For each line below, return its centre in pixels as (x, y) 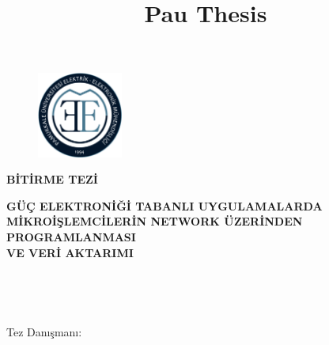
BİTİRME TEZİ (52, 179)
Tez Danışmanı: (44, 332)
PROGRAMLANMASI (71, 236)
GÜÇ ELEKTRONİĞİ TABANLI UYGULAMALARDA (164, 205)
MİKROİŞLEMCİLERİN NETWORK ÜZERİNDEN (155, 221)
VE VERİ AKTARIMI (70, 252)
